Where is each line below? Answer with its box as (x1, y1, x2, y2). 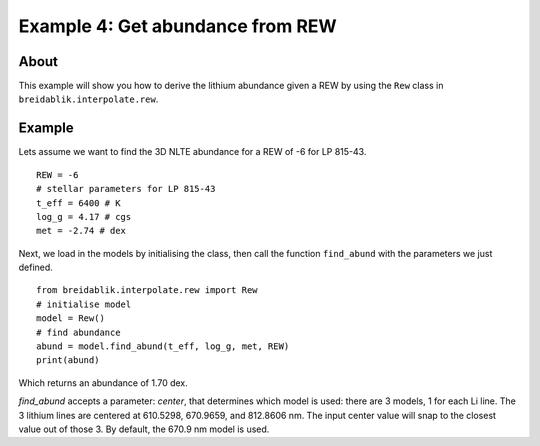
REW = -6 (36, 169, 79, 180)
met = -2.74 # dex (36, 225, 127, 237)
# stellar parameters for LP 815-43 (36, 183, 216, 195)
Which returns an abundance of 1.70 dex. (18, 376, 189, 389)
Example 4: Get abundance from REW (18, 15, 337, 37)
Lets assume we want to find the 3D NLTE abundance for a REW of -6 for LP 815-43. (18, 146, 367, 158)
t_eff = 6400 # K (36, 197, 121, 209)
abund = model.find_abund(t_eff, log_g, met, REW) (36, 341, 290, 352)
